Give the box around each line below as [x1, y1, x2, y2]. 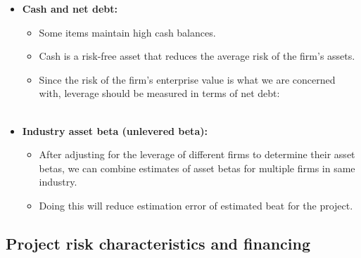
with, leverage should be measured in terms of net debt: [39, 86, 280, 101]
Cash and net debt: [22, 1, 118, 15]
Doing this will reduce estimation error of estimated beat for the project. [39, 198, 353, 212]
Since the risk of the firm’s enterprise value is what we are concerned [39, 72, 336, 86]
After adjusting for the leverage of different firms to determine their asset [39, 147, 355, 162]
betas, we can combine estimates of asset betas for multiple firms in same [39, 160, 355, 175]
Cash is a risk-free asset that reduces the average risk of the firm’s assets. [39, 49, 355, 63]
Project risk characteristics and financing [6, 232, 310, 254]
